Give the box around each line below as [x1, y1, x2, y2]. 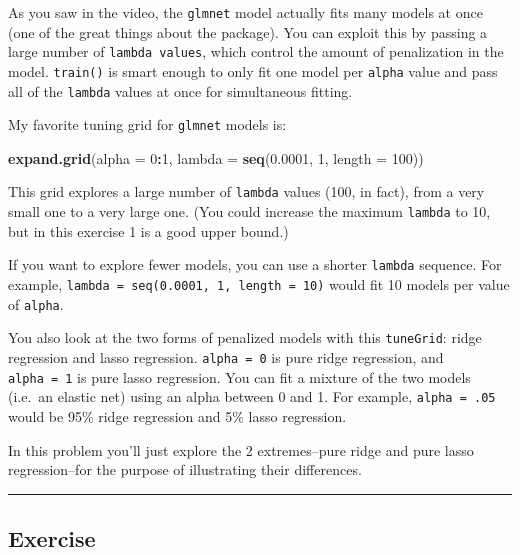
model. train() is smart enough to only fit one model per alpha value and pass [8, 60, 498, 81]
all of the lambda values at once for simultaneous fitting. [8, 80, 353, 101]
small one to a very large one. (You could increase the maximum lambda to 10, [8, 201, 491, 222]
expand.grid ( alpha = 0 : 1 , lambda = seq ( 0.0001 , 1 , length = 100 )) [8, 147, 424, 168]
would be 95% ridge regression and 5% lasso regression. [8, 405, 347, 426]
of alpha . [8, 293, 64, 314]
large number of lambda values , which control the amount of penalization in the [8, 41, 504, 62]
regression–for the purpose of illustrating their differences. [8, 459, 362, 480]
